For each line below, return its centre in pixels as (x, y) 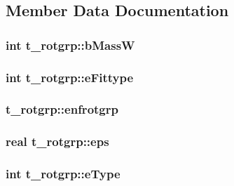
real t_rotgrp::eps (57, 141)
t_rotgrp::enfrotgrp (62, 109)
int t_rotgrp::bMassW (70, 45)
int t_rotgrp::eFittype (70, 77)
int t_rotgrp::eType (63, 174)
